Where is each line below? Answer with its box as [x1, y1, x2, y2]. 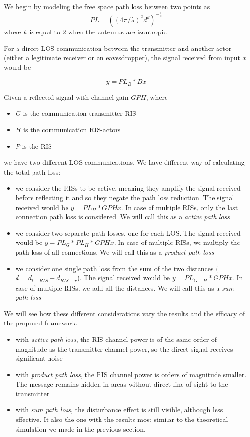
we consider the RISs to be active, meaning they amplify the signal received [15, 183, 241, 193]
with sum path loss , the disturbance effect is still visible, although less [15, 405, 223, 415]
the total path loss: [4, 166, 61, 177]
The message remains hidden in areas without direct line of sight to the [15, 379, 228, 389]
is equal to [29, 26, 60, 36]
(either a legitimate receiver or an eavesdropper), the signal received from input [4, 52, 240, 63]
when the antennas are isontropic [68, 26, 167, 36]
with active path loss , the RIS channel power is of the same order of [15, 334, 217, 344]
